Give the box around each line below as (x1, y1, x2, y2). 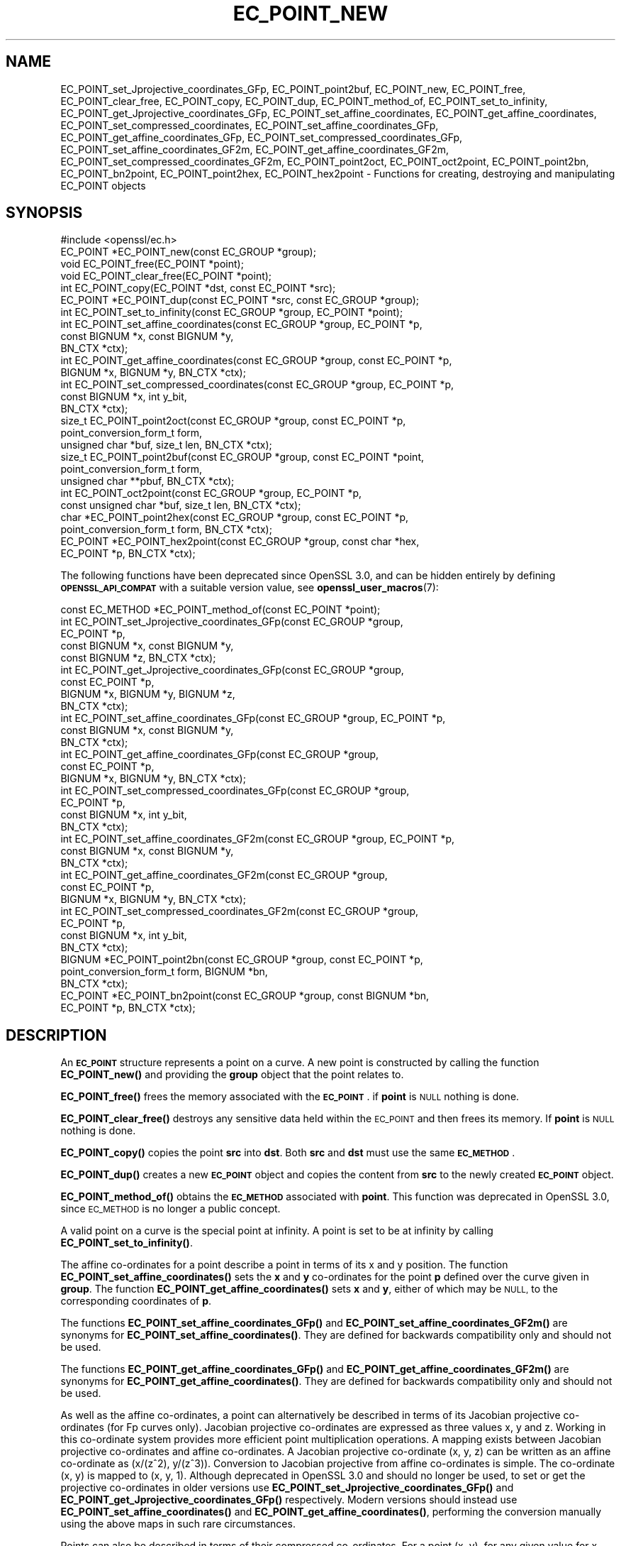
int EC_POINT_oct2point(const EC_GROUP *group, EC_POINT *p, (60, 487, 362, 500)
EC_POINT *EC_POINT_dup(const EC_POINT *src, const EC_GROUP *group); (60, 294, 420, 307)
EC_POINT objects (60, 179, 146, 192)
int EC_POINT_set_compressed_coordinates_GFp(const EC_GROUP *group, (60, 784, 410, 797)
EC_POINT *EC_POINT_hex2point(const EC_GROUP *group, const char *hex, (60, 535, 420, 548)
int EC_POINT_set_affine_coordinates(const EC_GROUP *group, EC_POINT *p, (60, 318, 423, 331)
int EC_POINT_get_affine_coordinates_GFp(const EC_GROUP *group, (60, 748, 379, 761)
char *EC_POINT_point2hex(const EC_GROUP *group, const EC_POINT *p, (60, 511, 409, 524)
